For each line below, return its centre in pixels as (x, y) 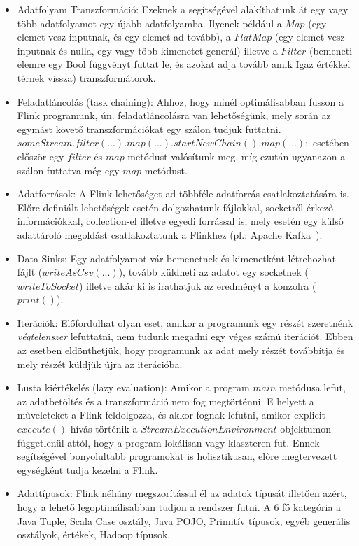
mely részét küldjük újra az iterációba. (100, 364)
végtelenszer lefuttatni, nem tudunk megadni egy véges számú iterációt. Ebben (185, 336)
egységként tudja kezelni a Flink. (87, 469)
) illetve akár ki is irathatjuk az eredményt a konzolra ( (197, 285)
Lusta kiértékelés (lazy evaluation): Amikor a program (133, 387)
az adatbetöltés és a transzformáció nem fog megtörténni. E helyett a (166, 401)
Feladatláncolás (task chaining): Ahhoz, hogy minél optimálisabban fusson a (180, 101)
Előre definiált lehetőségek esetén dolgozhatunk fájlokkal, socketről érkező (175, 207)
